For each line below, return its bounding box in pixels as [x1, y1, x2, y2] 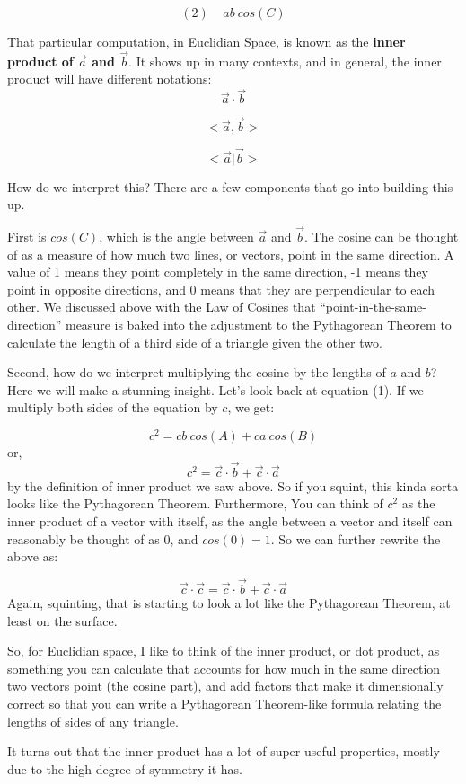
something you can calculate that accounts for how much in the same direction [7, 658, 441, 677]
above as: [7, 547, 58, 566]
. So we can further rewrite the [270, 529, 441, 548]
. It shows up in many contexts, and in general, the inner [128, 51, 442, 70]
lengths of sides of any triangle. [7, 711, 179, 730]
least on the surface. [7, 611, 118, 630]
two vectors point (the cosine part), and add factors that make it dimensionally [7, 676, 444, 695]
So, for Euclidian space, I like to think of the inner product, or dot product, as [7, 641, 440, 660]
